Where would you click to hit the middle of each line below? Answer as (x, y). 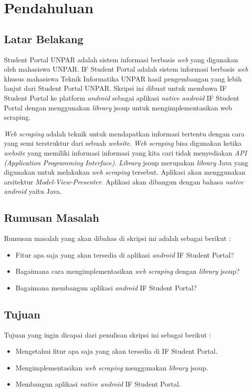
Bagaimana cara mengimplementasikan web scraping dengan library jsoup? (127, 271)
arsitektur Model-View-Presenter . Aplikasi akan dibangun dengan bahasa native (124, 181)
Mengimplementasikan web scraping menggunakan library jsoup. (112, 367)
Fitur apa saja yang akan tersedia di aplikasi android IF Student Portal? (125, 254)
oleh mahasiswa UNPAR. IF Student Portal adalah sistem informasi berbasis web (126, 69)
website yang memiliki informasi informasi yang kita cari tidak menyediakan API (126, 152)
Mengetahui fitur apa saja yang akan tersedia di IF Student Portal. (116, 351)
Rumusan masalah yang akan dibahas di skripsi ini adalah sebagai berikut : (117, 238)
